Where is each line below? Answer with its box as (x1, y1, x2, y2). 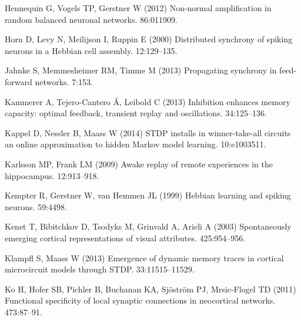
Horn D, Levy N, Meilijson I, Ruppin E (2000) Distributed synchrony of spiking (5, 33, 293, 45)
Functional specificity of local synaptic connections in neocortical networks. (5, 294, 276, 306)
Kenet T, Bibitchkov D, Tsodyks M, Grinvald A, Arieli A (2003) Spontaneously (5, 220, 292, 233)
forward (5, 75, 32, 87)
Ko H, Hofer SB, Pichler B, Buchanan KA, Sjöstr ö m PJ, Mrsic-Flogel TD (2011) (5, 282, 296, 295)
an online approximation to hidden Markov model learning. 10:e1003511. (5, 138, 266, 150)
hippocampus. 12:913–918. (5, 169, 99, 181)
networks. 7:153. (35, 75, 93, 87)
